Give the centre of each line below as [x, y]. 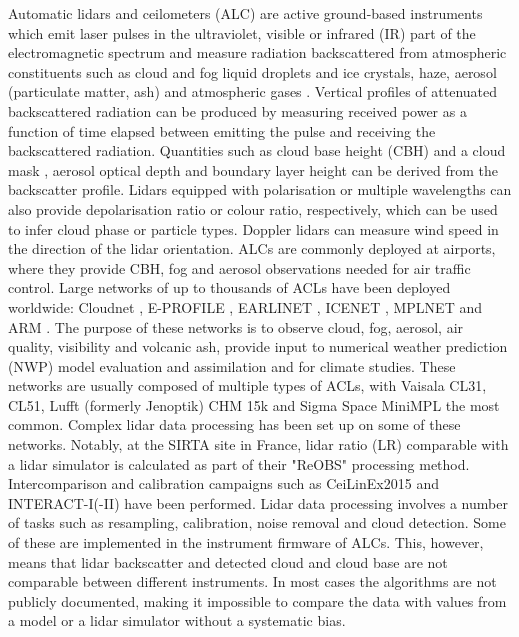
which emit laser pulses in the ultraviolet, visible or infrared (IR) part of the [242, 32]
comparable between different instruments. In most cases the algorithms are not [252, 581]
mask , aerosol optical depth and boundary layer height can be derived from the [253, 169]
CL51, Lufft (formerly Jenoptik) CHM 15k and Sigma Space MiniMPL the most [254, 404]
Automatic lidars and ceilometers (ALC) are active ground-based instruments [245, 13]
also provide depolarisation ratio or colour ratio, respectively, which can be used [253, 208]
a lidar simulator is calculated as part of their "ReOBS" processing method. [239, 463]
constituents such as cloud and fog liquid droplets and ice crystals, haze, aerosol [252, 71]
